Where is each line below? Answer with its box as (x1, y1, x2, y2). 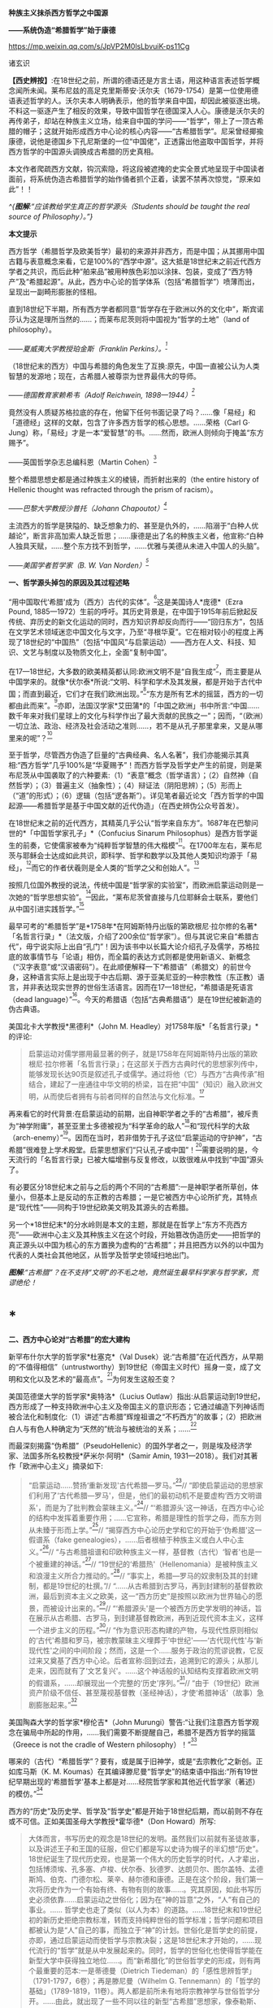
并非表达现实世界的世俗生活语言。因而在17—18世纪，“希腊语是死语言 (22, 982, 254, 991)
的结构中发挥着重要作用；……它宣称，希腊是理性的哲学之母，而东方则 (28, 1513, 262, 1522)
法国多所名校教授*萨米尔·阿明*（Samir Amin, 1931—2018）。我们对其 (22, 1451, 251, 1461)
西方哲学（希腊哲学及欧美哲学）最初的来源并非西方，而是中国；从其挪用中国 (8, 246, 265, 255)
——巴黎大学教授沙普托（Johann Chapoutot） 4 (8, 500, 167, 513)
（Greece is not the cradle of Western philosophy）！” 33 (8, 1736, 197, 1749)
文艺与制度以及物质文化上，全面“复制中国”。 (22, 647, 172, 657)
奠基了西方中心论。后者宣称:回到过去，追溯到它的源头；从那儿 (50, 1655, 258, 1666)
